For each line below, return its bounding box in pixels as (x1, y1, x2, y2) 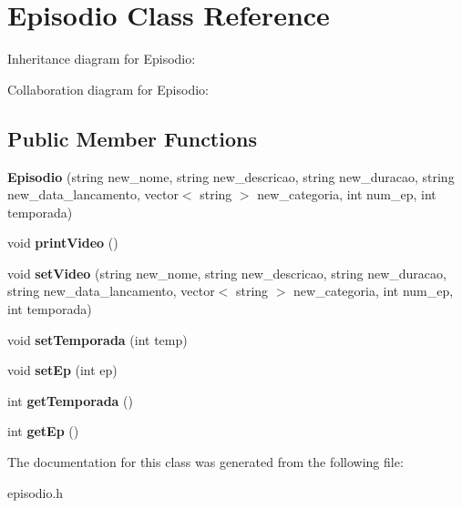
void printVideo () (7, 233, 118, 252)
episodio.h (7, 483, 64, 502)
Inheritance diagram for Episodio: (7, 49, 196, 68)
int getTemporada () (7, 391, 133, 410)
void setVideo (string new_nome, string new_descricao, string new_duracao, (7, 263, 447, 282)
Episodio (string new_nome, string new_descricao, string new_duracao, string (7, 167, 455, 186)
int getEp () (7, 422, 79, 441)
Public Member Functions (7, 124, 257, 152)
